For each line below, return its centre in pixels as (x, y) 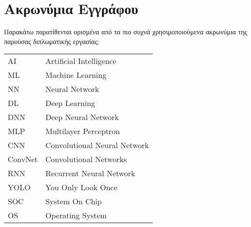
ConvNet (23, 159)
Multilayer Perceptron (83, 131)
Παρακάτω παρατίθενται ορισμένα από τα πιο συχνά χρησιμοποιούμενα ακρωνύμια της (125, 32)
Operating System (76, 215)
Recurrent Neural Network (90, 173)
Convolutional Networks (86, 159)
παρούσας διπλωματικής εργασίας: (52, 41)
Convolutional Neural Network (97, 145)
